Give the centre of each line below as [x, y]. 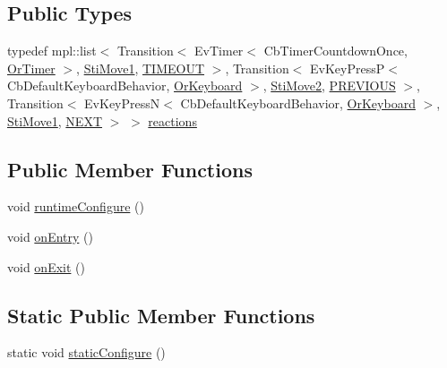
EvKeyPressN [122, 103]
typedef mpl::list [52, 51]
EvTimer [219, 51]
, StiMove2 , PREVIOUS [329, 86]
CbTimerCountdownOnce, [335, 51]
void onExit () [46, 266]
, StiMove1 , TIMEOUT [141, 68]
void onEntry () [50, 236]
